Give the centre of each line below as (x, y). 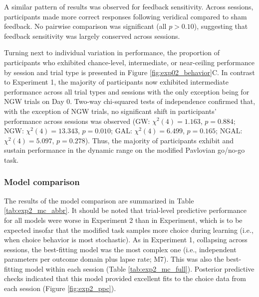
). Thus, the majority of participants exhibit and (159, 140)
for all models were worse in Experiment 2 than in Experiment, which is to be (123, 220)
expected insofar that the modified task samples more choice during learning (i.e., (129, 230)
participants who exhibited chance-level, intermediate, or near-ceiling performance (129, 62)
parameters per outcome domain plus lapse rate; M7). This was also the (114, 259)
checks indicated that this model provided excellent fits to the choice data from (125, 278)
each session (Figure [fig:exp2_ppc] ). (60, 288)
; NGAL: (229, 131)
